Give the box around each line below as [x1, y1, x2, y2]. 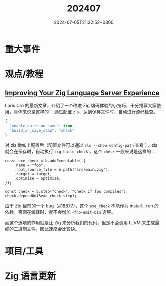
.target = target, [14, 172, 52, 177]
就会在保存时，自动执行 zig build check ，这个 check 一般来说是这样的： [5, 148, 156, 155]
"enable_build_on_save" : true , [9, 123, 75, 128]
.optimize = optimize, [14, 176, 61, 181]
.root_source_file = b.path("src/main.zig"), [14, 167, 111, 172]
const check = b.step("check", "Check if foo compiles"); [5, 189, 128, 194]
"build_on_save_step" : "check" [9, 128, 75, 133]
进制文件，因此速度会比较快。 [18, 226, 80, 232]
